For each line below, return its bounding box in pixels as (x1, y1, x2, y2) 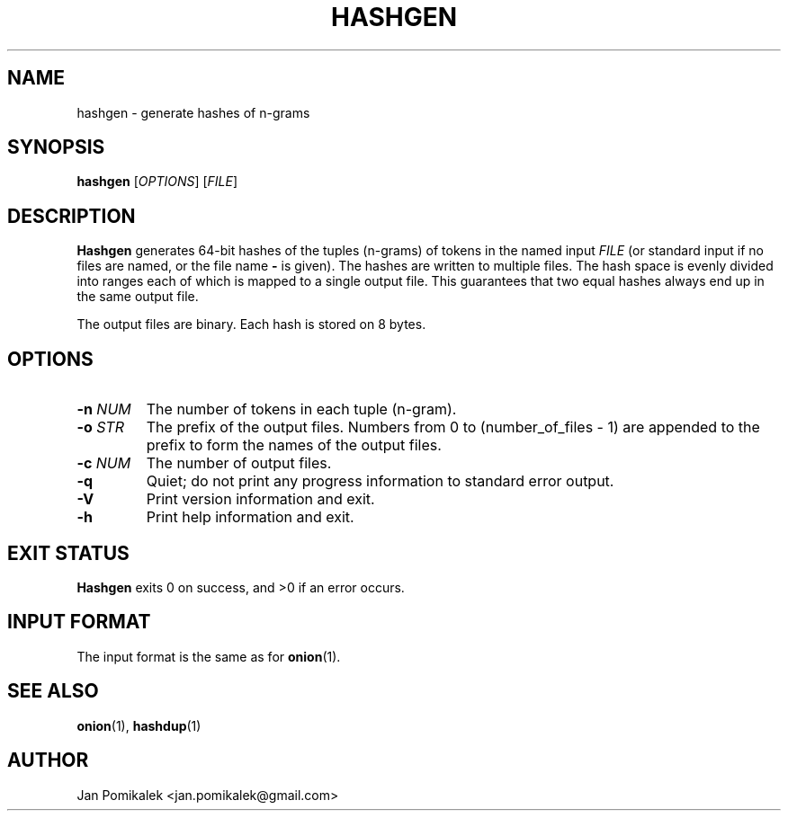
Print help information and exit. (146, 508, 354, 527)
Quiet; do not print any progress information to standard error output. (146, 472, 614, 491)
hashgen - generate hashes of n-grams (76, 104, 310, 120)
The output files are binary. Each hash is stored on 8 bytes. (76, 316, 426, 333)
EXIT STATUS (7, 541, 130, 565)
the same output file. (76, 289, 199, 305)
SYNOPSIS (7, 136, 105, 159)
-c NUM (76, 454, 131, 473)
